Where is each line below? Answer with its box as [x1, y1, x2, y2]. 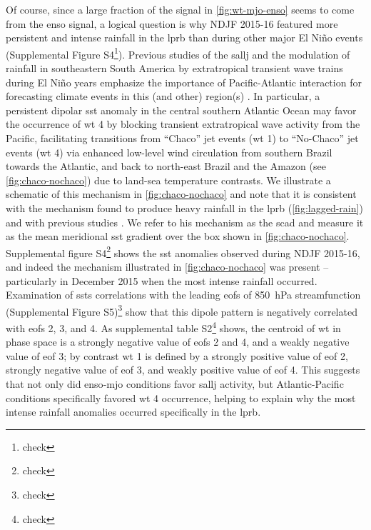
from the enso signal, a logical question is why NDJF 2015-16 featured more [6, 16, 338, 31]
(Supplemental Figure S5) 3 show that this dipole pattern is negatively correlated [6, 301, 357, 319]
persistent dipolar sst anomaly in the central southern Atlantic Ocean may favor [6, 102, 357, 117]
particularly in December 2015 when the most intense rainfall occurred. [6, 273, 317, 288]
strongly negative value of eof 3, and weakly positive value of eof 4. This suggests [6, 362, 360, 377]
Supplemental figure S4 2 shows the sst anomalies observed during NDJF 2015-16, [6, 243, 360, 260]
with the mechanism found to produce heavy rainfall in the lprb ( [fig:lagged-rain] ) [6, 200, 363, 215]
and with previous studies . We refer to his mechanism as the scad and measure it [6, 214, 364, 229]
